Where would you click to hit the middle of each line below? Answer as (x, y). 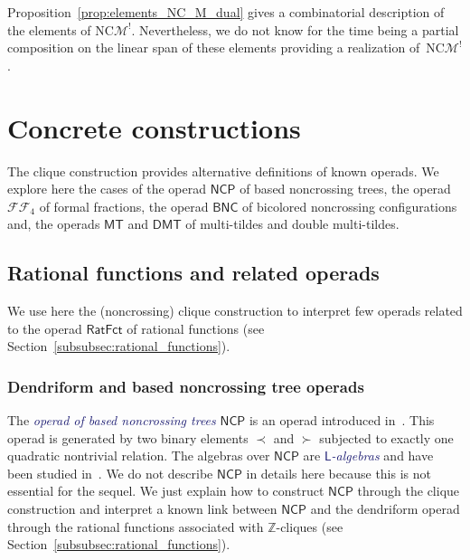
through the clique (409, 491)
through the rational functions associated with (136, 526)
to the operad (45, 328)
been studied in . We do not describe (110, 473)
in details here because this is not (338, 473)
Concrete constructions (154, 127)
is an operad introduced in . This (342, 420)
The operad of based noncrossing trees (112, 420)
